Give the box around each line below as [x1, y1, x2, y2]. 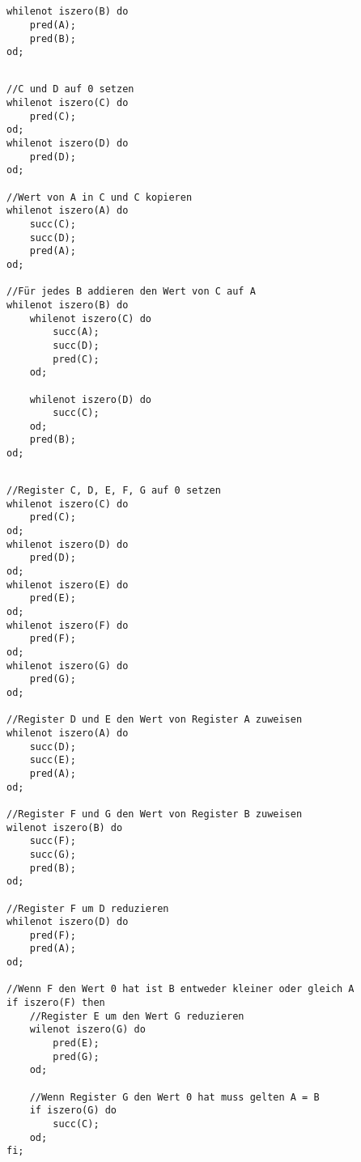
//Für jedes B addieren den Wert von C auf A [6, 286, 256, 298]
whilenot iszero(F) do [6, 619, 129, 631]
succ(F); [29, 835, 76, 847]
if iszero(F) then [6, 997, 105, 1009]
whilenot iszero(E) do [6, 579, 129, 591]
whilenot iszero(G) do [6, 659, 129, 672]
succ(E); [29, 754, 76, 766]
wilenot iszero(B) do [6, 821, 123, 833]
